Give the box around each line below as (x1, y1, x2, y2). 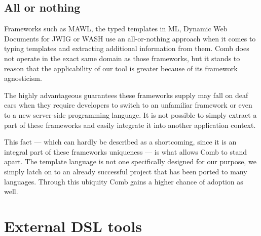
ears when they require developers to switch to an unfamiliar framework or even (4, 100, 252, 110)
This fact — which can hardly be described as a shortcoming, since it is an (4, 136, 237, 147)
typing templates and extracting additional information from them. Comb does (4, 43, 249, 54)
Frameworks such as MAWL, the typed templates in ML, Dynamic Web (4, 23, 228, 34)
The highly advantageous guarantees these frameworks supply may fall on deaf (4, 89, 248, 100)
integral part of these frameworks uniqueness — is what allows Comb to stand (4, 146, 247, 157)
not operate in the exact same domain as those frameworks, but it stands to (4, 53, 240, 63)
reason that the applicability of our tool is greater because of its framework (4, 63, 238, 73)
